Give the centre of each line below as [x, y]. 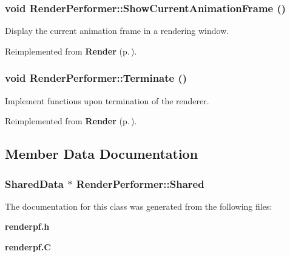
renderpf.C [28, 247]
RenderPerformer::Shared [140, 183]
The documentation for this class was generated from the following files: [139, 206]
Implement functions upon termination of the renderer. [107, 100]
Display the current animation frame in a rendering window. [117, 31]
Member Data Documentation [102, 154]
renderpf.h [27, 226]
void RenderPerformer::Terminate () [96, 78]
